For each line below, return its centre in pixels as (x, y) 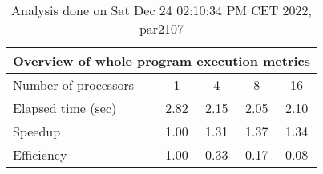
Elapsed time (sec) (65, 108)
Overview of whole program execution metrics (162, 61)
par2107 (161, 28)
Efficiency (40, 154)
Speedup (37, 131)
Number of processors (74, 85)
